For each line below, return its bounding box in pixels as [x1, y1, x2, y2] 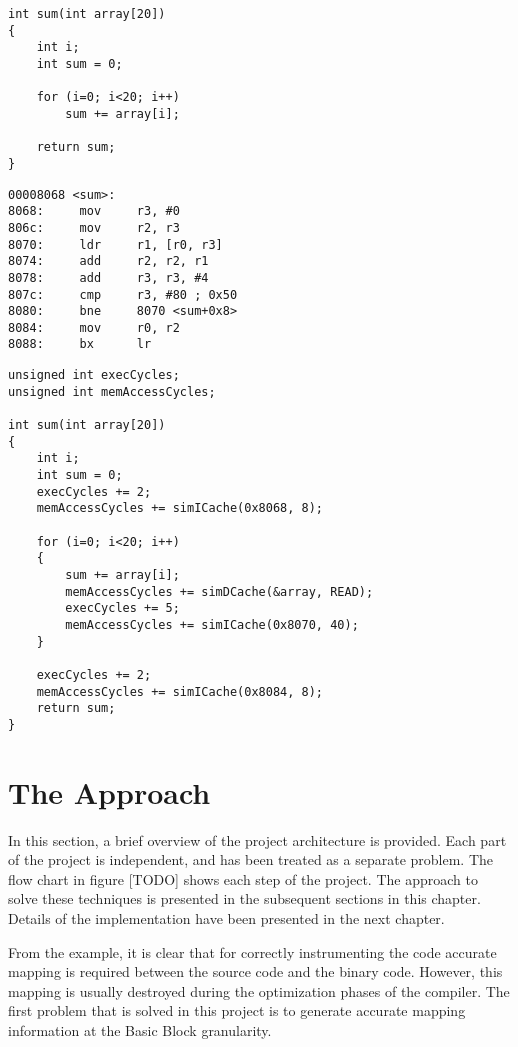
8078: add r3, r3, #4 [8, 270, 209, 285]
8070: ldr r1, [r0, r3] [8, 237, 223, 252]
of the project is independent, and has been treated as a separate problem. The [8, 849, 494, 870]
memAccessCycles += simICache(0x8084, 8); [36, 684, 323, 699]
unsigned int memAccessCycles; [8, 384, 216, 399]
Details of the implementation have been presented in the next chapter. [8, 908, 445, 929]
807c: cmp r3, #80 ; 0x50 [8, 287, 238, 302]
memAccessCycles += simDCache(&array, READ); [65, 584, 374, 599]
